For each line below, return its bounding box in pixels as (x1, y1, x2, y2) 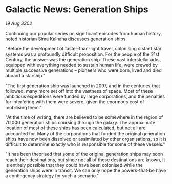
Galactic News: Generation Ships (5, 4, 148, 15)
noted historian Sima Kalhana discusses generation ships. (5, 36, 127, 42)
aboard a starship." (5, 72, 46, 78)
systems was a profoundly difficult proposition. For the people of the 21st (5, 51, 160, 57)
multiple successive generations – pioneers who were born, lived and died (5, 67, 162, 73)
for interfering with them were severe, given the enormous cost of (5, 98, 144, 105)
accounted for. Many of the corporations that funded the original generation (5, 130, 165, 136)
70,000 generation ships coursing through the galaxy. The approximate (5, 119, 155, 125)
